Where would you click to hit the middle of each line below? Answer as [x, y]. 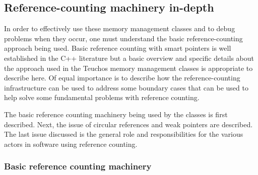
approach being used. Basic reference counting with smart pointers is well [118, 48]
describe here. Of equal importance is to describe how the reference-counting [122, 78]
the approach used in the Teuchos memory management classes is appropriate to [128, 68]
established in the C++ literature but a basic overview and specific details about [129, 58]
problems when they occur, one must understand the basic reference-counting [123, 38]
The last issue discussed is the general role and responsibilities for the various [124, 134]
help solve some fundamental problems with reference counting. [102, 97]
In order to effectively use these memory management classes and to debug [120, 28]
